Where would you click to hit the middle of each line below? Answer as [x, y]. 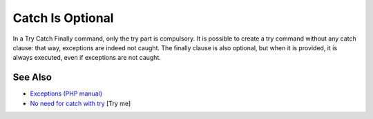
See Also [32, 77]
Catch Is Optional [63, 18]
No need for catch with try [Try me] [80, 103]
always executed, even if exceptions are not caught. [87, 58]
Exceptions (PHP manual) [66, 94]
